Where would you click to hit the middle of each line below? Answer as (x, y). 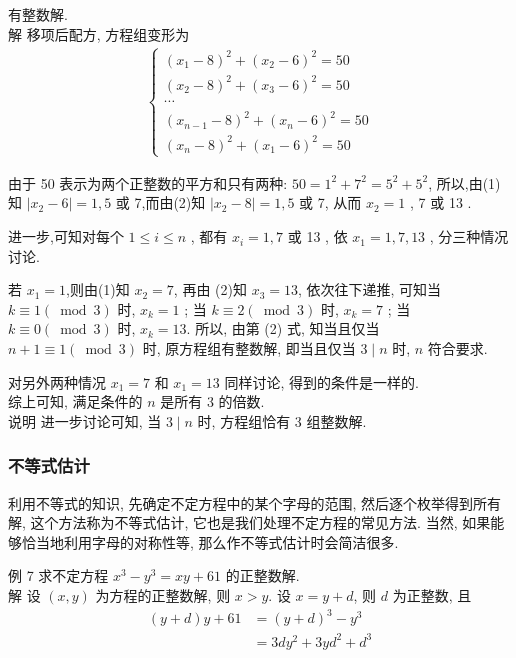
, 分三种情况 (469, 236)
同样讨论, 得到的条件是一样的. (321, 381)
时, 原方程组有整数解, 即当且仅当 (249, 348)
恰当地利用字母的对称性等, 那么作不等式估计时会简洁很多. (210, 541)
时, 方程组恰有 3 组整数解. (282, 420)
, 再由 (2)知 (210, 289)
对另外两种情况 (57, 381)
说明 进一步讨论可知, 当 (85, 420)
